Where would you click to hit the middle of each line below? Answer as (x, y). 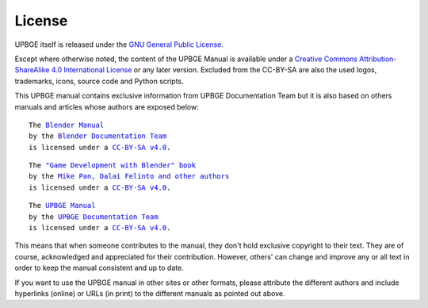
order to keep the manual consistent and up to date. (99, 268)
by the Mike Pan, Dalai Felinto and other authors (129, 176)
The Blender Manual (67, 125)
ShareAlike (32, 70)
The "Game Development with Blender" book (113, 166)
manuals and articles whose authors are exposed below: (107, 106)
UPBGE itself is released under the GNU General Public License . (119, 44)
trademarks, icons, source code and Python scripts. (99, 81)
